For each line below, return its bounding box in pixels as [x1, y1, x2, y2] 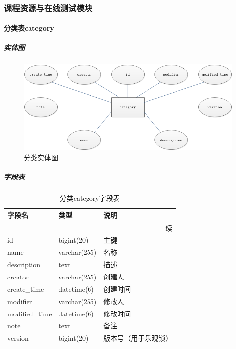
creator [7, 271, 29, 281]
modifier [7, 296, 32, 306]
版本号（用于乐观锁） [103, 333, 173, 343]
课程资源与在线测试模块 [4, 1, 92, 14]
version [7, 333, 29, 343]
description [7, 259, 41, 270]
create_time [7, 283, 44, 294]
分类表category [4, 23, 54, 33]
